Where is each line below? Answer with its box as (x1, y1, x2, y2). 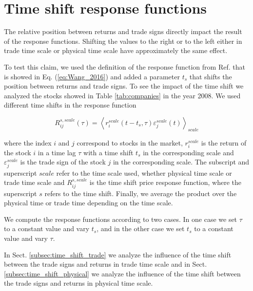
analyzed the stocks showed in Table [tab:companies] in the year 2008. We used (4, 90, 241, 100)
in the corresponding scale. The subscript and (113, 157, 250, 167)
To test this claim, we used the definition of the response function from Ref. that (4, 61, 245, 72)
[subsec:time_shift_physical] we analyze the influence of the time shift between (4, 268, 241, 278)
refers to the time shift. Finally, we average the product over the (44, 188, 237, 198)
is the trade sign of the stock (20, 157, 106, 167)
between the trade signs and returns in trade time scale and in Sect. (4, 259, 207, 269)
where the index (4, 137, 52, 147)
